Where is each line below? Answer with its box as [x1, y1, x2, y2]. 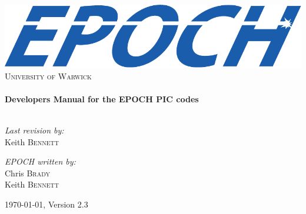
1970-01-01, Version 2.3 [5, 198, 88, 210]
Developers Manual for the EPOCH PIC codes [5, 92, 199, 105]
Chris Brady [5, 166, 51, 179]
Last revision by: [5, 124, 64, 136]
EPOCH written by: [5, 155, 76, 168]
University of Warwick [5, 69, 92, 82]
